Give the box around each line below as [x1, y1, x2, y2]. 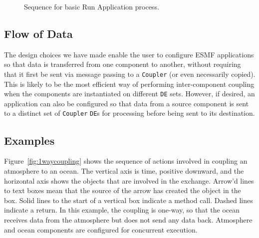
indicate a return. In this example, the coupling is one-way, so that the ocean [4, 205, 240, 215]
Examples [4, 132, 55, 148]
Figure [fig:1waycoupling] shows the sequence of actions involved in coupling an [4, 156, 248, 166]
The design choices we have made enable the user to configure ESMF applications [4, 49, 254, 59]
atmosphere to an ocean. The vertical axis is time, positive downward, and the [4, 165, 244, 176]
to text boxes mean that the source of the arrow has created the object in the [4, 185, 241, 196]
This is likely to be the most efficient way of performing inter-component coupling [4, 78, 255, 89]
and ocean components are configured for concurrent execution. [4, 224, 198, 235]
